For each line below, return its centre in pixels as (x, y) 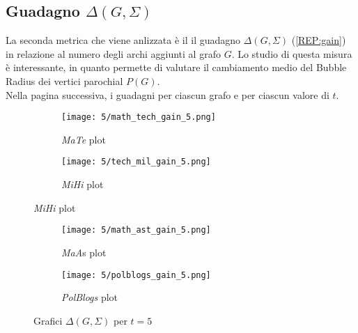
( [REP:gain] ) (319, 40)
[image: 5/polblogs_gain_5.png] (136, 275)
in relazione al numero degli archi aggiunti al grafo (113, 53)
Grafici (48, 320)
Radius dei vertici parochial (64, 80)
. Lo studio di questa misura (292, 53)
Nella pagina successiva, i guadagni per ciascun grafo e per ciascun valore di (168, 94)
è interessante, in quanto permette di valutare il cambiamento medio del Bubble (176, 67)
